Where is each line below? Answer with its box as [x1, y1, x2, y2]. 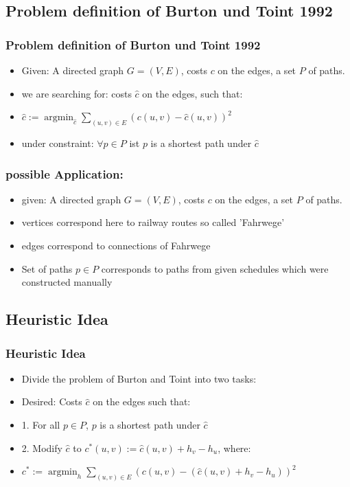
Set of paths [21, 261, 73, 275]
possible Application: [5, 165, 124, 182]
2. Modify [21, 440, 62, 455]
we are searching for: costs [21, 86, 132, 100]
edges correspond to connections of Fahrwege [21, 238, 211, 253]
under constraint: [21, 136, 94, 150]
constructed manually [21, 275, 113, 289]
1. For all [21, 418, 60, 432]
